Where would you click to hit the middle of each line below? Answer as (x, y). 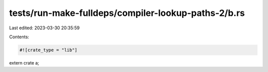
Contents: (19, 37)
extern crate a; (24, 63)
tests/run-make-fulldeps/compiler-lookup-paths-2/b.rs (127, 13)
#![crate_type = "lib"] (49, 50)
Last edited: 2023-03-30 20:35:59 (44, 28)
